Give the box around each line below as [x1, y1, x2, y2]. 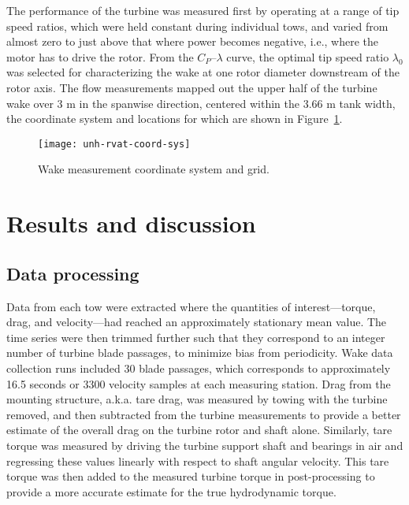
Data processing [6, 261, 139, 285]
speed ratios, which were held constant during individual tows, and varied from [6, 17, 389, 34]
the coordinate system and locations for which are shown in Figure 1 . [6, 110, 343, 127]
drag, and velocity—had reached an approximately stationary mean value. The [6, 314, 387, 330]
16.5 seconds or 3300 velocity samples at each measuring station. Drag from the [6, 375, 391, 392]
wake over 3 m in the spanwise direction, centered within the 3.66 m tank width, [6, 95, 396, 111]
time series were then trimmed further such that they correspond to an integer [6, 329, 385, 345]
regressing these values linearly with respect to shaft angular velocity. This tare [6, 452, 389, 469]
